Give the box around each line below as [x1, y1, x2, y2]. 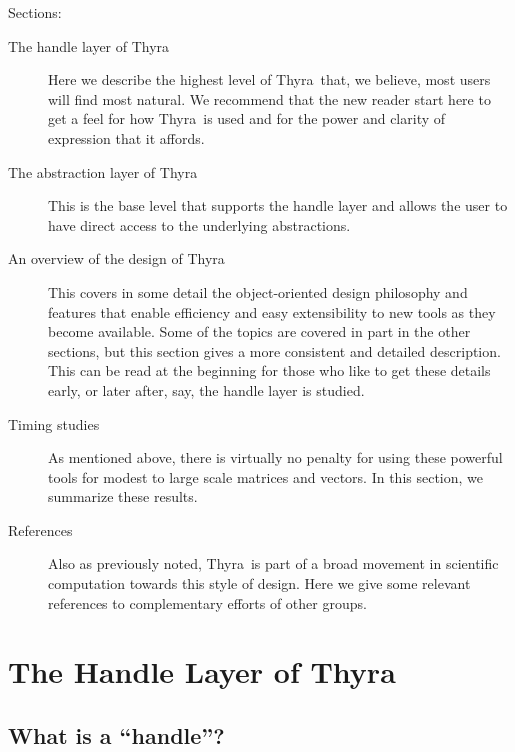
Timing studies [8, 413, 100, 434]
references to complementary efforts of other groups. [48, 592, 367, 613]
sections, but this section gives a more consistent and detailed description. [48, 340, 501, 361]
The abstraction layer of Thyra [8, 161, 198, 182]
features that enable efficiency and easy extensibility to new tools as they [48, 301, 496, 322]
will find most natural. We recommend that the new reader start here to [48, 88, 491, 109]
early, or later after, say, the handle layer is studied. [48, 379, 365, 400]
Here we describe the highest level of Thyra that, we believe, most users [48, 69, 491, 90]
